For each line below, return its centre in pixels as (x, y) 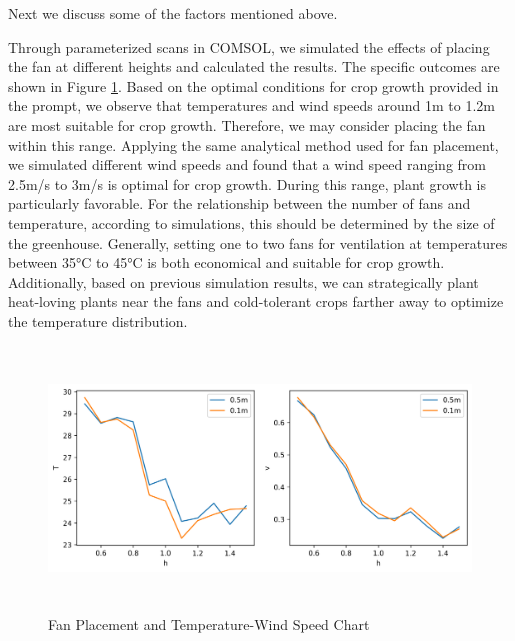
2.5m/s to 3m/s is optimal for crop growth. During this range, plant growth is (247, 183)
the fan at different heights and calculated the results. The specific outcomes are (254, 66)
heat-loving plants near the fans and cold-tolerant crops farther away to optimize (256, 301)
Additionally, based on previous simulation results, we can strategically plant (243, 281)
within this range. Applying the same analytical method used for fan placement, (253, 144)
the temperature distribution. (98, 320)
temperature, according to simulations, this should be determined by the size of (251, 222)
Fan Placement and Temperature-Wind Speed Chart (209, 623)
